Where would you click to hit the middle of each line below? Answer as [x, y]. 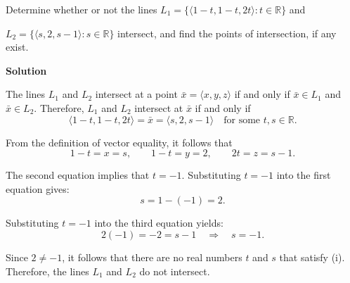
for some [242, 120]
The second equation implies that [78, 175]
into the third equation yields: [159, 223]
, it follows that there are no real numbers [152, 257]
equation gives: [38, 188]
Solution [26, 70]
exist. [17, 47]
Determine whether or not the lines [82, 9]
